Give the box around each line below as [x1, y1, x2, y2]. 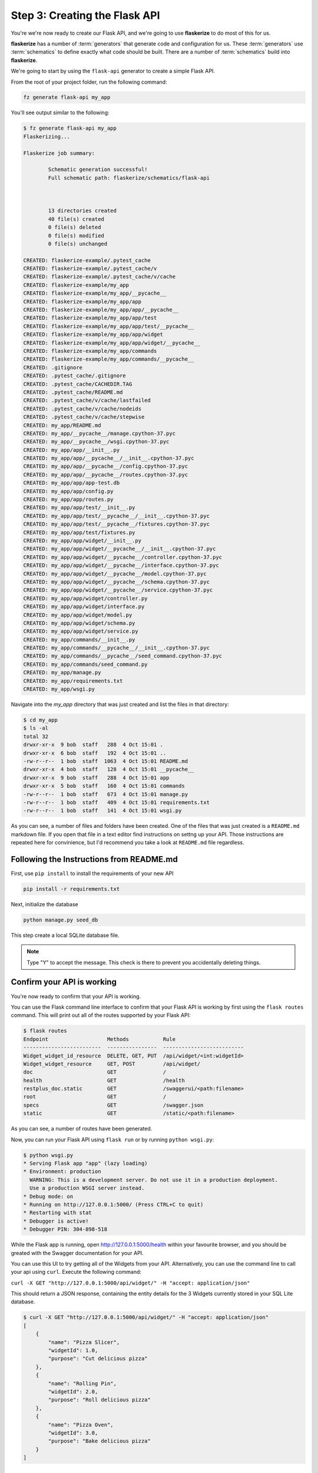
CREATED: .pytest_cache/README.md [23, 389, 123, 395]
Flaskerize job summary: [23, 150, 95, 156]
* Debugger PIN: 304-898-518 [23, 1226, 108, 1233]
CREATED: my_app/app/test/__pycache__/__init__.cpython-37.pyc [23, 513, 210, 519]
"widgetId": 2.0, [48, 1388, 98, 1395]
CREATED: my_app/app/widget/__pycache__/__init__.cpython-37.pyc [23, 546, 216, 552]
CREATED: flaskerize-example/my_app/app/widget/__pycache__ [23, 339, 201, 346]
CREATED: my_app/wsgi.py [23, 686, 95, 692]
